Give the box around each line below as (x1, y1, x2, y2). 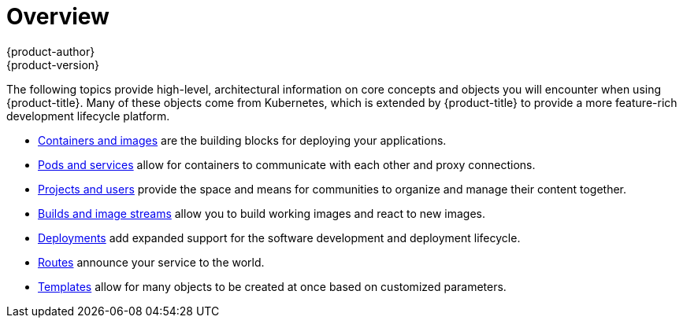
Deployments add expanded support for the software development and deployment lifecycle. (38, 230, 521, 245)
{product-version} (6, 57, 100, 72)
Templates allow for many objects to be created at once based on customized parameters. (38, 279, 507, 293)
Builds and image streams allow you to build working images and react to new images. (38, 206, 485, 220)
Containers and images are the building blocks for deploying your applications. (38, 133, 447, 147)
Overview (6, 3, 110, 30)
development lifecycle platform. (6, 109, 170, 123)
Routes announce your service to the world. (38, 255, 265, 269)
